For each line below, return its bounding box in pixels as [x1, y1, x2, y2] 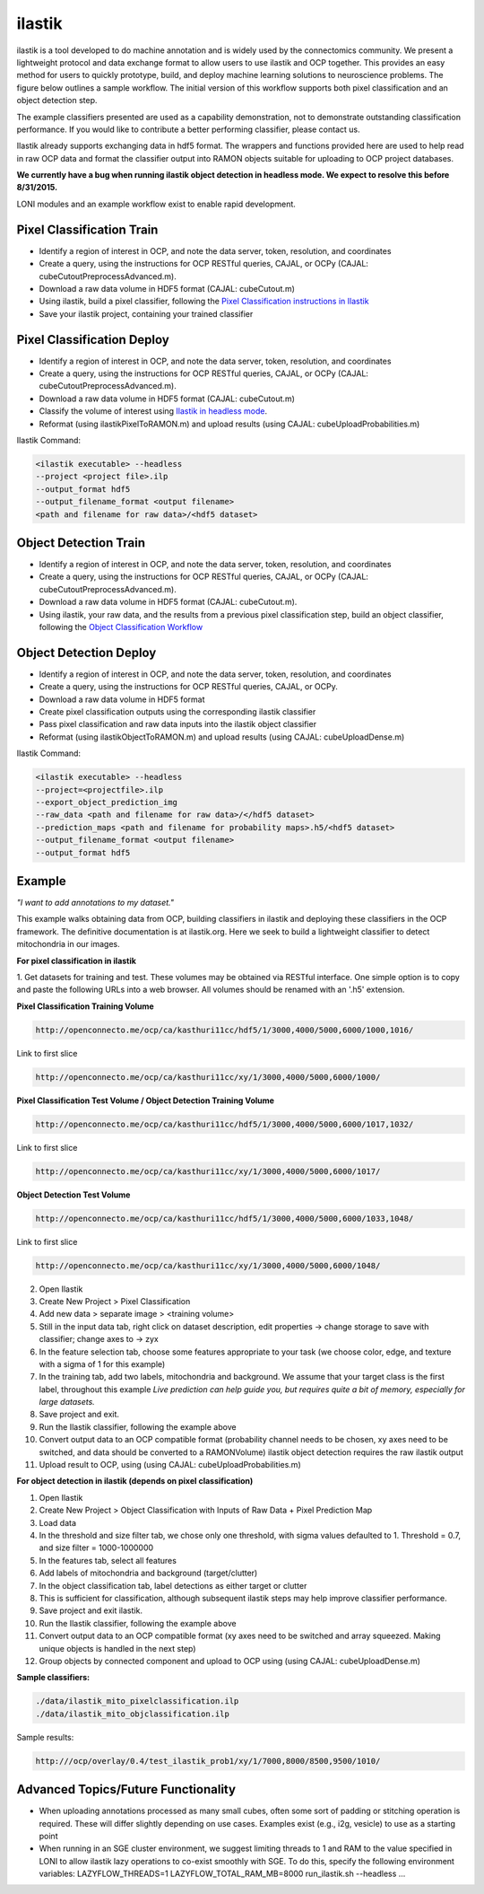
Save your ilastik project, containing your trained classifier [39, 308, 254, 319]
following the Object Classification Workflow [39, 621, 203, 632]
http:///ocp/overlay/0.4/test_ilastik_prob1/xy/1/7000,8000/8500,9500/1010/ [35, 1756, 381, 1766]
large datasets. [39, 1397, 96, 1407]
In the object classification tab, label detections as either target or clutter [39, 1580, 307, 1591]
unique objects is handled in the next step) [39, 1643, 196, 1653]
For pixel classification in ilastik [16, 955, 136, 966]
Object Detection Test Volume [16, 1189, 131, 1200]
